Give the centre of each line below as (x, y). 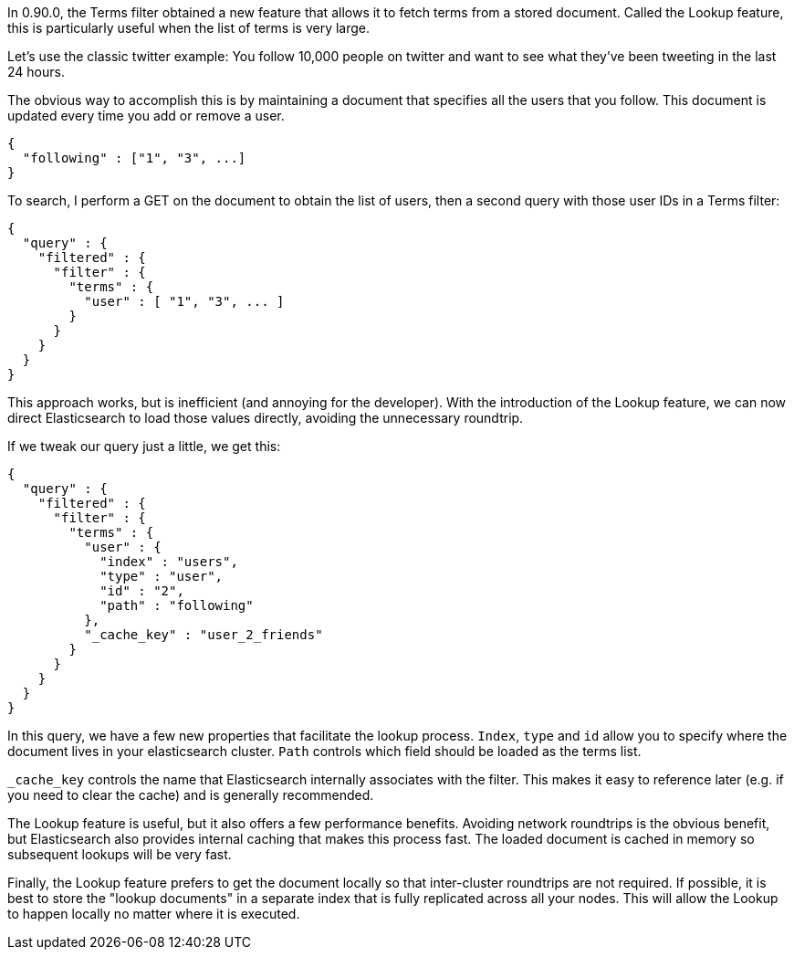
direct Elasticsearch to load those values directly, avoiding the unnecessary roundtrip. (266, 418)
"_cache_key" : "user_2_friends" (204, 635)
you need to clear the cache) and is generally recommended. (191, 795)
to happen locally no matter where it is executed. (154, 914)
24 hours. (36, 72)
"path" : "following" (177, 605)
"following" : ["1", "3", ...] (134, 158)
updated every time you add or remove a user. (146, 116)
